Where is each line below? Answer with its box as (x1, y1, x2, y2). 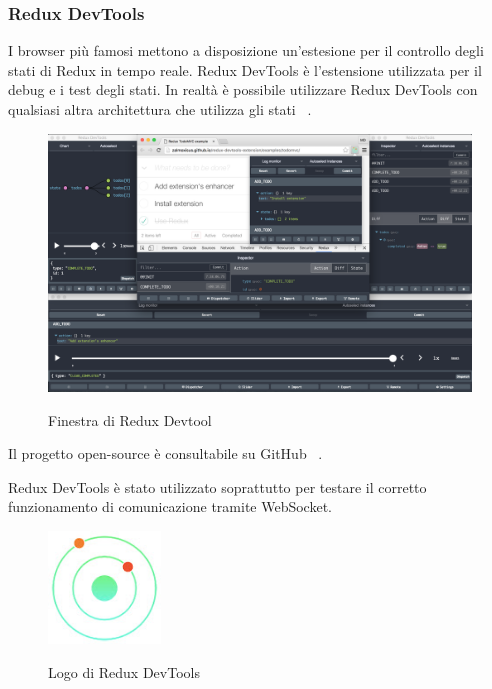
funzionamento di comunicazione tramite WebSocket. (8, 496, 332, 517)
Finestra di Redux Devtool (48, 409, 212, 430)
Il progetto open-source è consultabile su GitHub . (8, 443, 323, 464)
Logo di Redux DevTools (48, 661, 200, 682)
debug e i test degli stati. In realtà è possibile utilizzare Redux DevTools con (8, 79, 478, 100)
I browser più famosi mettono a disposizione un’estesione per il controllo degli (8, 40, 484, 61)
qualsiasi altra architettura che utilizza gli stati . (8, 99, 312, 119)
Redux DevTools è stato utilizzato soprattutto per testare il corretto (8, 476, 427, 497)
